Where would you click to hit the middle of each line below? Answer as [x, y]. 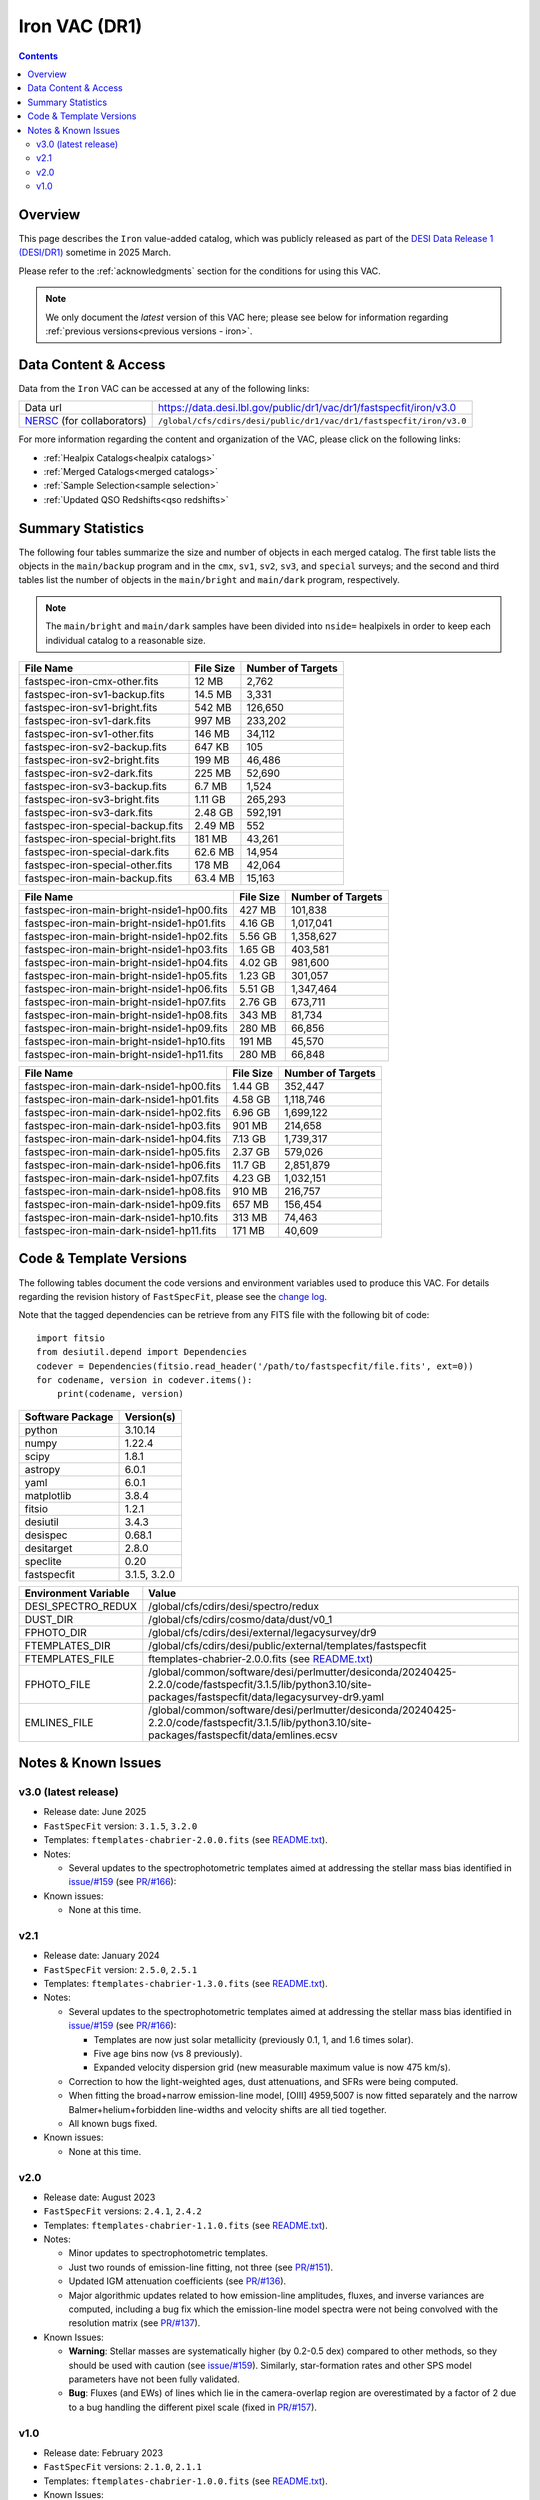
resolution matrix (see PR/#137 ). [134, 2323]
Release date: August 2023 [99, 2197]
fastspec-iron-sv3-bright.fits [92, 800]
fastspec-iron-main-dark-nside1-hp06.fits [123, 1165]
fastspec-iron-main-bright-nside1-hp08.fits [126, 1015]
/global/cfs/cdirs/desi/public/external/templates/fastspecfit [287, 1645]
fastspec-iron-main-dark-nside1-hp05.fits [122, 1152]
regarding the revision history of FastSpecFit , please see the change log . [173, 1296]
